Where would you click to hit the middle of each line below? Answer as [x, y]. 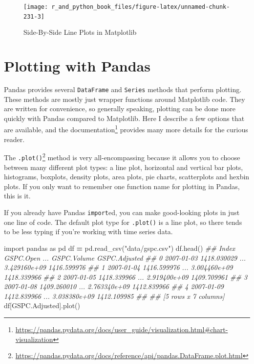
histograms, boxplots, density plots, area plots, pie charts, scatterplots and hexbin [127, 177]
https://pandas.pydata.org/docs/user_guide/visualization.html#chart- [122, 329]
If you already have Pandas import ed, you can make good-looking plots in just [122, 212]
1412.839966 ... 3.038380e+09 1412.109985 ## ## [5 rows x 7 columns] [114, 296]
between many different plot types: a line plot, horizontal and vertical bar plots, [124, 167]
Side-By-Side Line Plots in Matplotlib [80, 32]
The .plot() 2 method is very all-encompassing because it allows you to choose [122, 157]
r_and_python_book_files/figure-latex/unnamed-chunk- [141, 7]
